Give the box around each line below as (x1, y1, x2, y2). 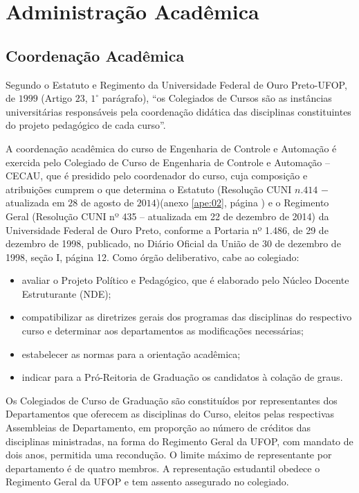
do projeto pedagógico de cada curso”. (6, 118, 166, 132)
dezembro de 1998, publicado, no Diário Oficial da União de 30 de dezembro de (6, 236, 341, 251)
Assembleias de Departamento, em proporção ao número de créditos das (6, 420, 311, 435)
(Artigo (41, 91, 73, 105)
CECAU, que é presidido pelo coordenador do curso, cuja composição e (6, 168, 308, 183)
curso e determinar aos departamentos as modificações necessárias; (21, 323, 304, 338)
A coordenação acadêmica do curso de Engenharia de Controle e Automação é (6, 141, 337, 155)
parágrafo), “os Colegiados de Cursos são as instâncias (102, 91, 332, 105)
